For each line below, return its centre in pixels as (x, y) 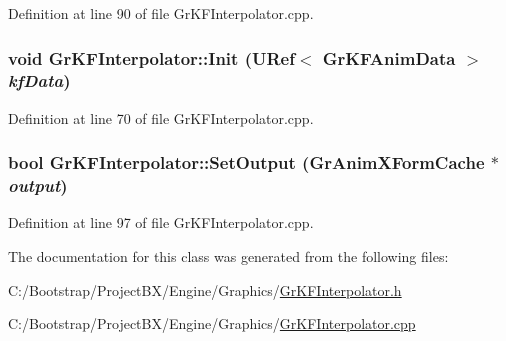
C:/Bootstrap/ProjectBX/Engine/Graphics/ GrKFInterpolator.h (205, 289)
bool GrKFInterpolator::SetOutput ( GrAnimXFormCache (246, 162)
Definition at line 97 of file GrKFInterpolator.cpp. (161, 222)
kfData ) (39, 80)
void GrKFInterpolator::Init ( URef (151, 57)
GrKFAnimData (389, 57)
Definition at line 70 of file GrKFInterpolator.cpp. (161, 117)
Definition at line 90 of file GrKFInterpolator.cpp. (161, 13)
